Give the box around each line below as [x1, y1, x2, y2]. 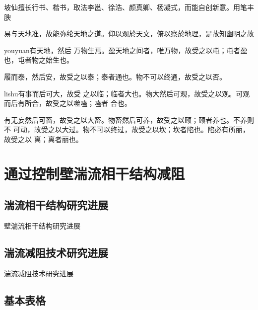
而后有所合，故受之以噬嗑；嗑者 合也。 [4, 98, 131, 108]
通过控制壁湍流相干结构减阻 [4, 163, 185, 183]
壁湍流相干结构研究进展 [4, 221, 80, 231]
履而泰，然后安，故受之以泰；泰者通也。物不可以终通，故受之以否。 [4, 71, 226, 81]
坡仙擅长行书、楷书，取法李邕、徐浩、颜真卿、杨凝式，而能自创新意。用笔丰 [4, 2, 254, 12]
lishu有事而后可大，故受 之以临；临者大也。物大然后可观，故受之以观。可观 [4, 88, 250, 98]
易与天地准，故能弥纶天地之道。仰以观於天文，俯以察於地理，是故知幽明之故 [4, 28, 254, 39]
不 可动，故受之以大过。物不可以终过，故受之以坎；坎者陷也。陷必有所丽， [4, 124, 250, 135]
